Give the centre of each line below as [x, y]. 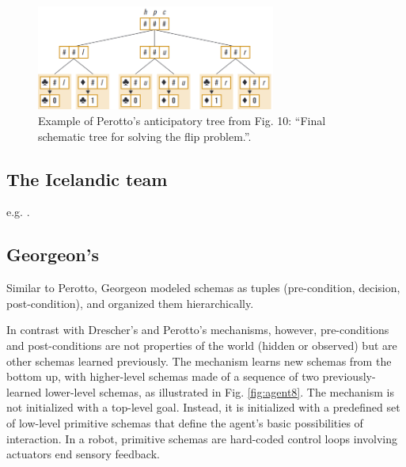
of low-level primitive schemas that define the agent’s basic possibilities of [185, 422]
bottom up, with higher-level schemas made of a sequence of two [163, 376]
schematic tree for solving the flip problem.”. [145, 136]
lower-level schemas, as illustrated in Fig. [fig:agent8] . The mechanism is [220, 391]
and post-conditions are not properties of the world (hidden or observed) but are [202, 345]
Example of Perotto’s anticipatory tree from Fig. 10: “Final [182, 120]
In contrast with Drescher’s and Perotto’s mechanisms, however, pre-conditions [198, 330]
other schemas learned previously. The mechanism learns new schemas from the [199, 361]
